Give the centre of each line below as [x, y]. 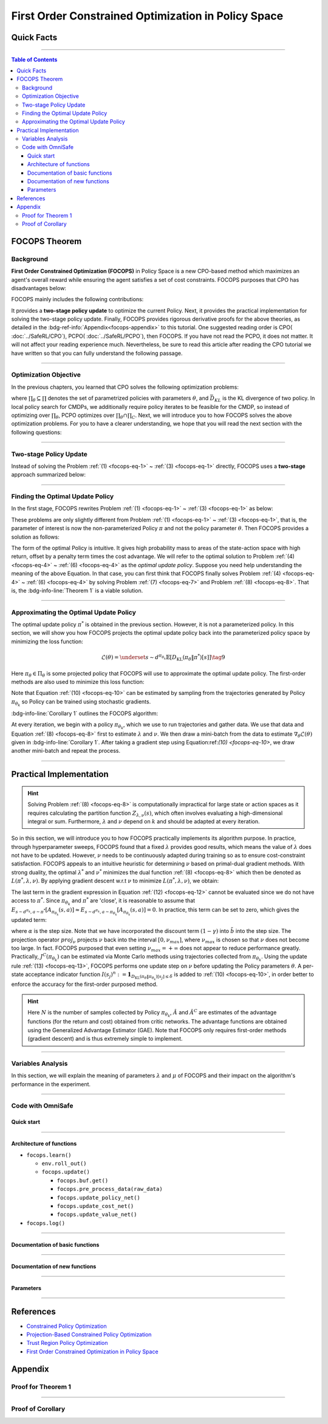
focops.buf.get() [83, 1180]
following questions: [36, 432]
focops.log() [46, 1223]
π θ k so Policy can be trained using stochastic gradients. [81, 702]
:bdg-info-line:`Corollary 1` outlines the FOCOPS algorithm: [85, 713]
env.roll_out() [64, 1164]
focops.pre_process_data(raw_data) [110, 1189]
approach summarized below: [49, 475]
